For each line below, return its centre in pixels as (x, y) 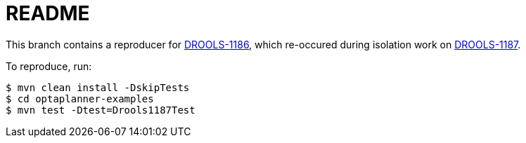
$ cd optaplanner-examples (80, 98)
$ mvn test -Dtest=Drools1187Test (101, 110)
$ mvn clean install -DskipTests (98, 87)
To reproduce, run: (49, 66)
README (48, 13)
